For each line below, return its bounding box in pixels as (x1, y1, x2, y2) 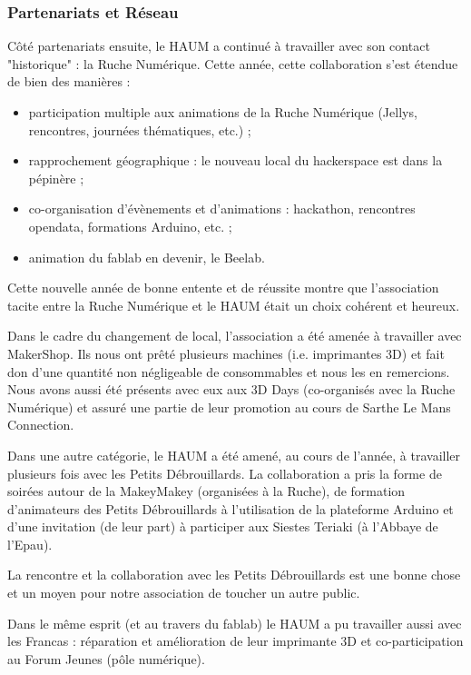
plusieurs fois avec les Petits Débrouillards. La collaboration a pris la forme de (7, 463, 442, 482)
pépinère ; (28, 168, 84, 187)
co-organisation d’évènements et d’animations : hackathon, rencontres (28, 199, 416, 218)
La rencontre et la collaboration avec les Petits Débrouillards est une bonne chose (7, 565, 461, 584)
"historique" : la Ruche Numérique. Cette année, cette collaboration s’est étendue (7, 54, 458, 73)
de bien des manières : (7, 72, 131, 91)
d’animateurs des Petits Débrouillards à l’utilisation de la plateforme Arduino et (7, 499, 454, 518)
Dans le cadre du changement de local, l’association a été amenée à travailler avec (7, 326, 462, 345)
